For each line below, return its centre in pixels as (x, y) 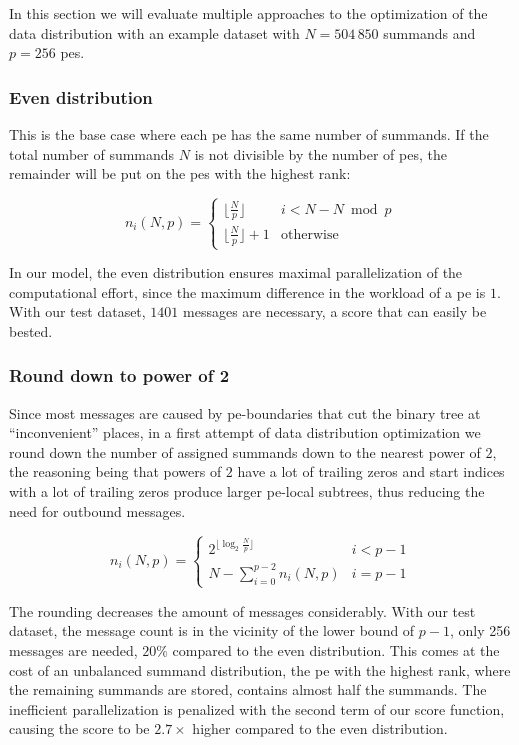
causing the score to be (79, 728)
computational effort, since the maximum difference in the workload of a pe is (247, 291)
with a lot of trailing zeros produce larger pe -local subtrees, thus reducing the (247, 491)
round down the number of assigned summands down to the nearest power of (245, 451)
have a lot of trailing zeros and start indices (371, 471)
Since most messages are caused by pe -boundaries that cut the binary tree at (245, 412)
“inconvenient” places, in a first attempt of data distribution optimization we (245, 432)
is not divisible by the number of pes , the (320, 153)
